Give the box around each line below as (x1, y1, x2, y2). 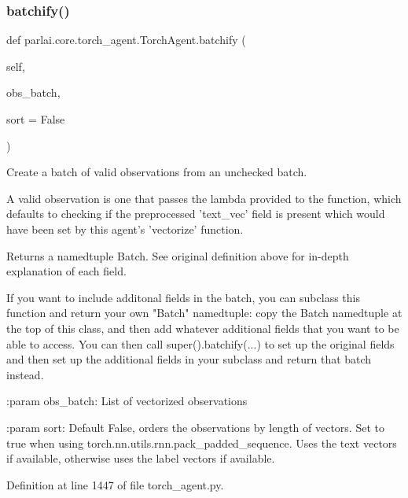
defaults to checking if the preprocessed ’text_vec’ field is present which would (6, 205, 385, 222)
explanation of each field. (6, 263, 127, 279)
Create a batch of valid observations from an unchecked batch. (6, 164, 307, 180)
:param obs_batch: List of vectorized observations (6, 393, 248, 409)
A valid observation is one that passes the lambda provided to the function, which (6, 190, 402, 206)
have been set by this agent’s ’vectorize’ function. (6, 220, 244, 237)
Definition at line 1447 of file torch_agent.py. (6, 476, 224, 492)
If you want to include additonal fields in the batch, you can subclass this (6, 289, 360, 305)
